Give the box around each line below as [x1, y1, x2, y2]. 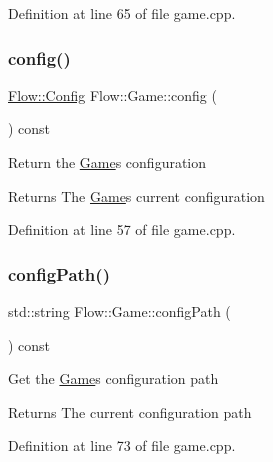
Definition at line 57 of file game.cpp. [8, 219, 236, 240]
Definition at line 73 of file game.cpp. [8, 435, 236, 456]
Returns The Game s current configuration [8, 185, 265, 206]
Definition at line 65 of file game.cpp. [8, 3, 236, 23]
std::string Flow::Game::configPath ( [8, 301, 231, 321]
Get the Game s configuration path [8, 368, 219, 389]
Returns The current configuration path [8, 401, 252, 422]
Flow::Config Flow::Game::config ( [8, 84, 217, 105]
